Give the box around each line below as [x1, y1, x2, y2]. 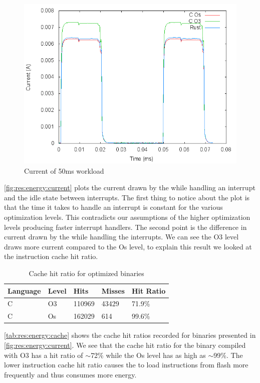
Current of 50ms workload [24, 165, 104, 176]
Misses [101, 285, 125, 296]
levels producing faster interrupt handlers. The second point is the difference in [4, 221, 247, 232]
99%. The [213, 349, 243, 360]
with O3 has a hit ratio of [4, 349, 83, 360]
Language [8, 285, 41, 296]
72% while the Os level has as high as [91, 349, 206, 360]
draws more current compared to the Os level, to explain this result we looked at [4, 241, 252, 251]
